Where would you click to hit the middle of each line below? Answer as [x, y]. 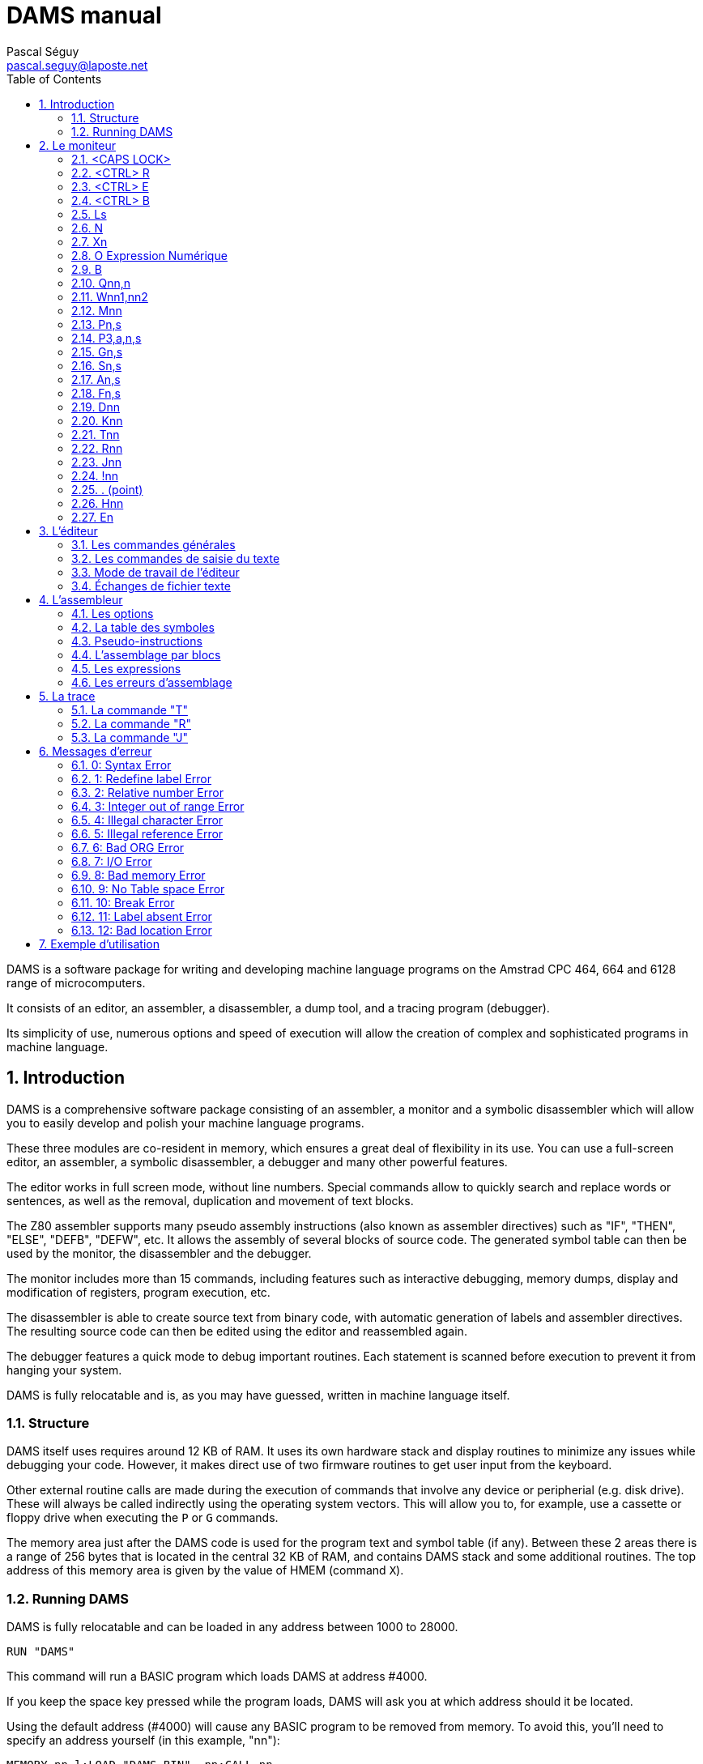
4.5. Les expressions [126, 668]
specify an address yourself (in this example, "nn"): [143, 1741]
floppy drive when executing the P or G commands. [143, 1518]
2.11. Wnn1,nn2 [110, 296]
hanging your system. [64, 1370]
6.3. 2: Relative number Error [147, 792]
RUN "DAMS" [41, 1652]
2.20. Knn [97, 420]
